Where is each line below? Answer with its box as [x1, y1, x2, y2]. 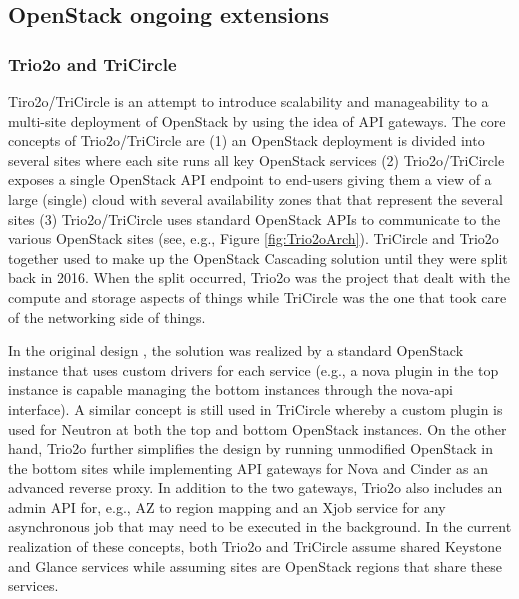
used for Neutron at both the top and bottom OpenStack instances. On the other [8, 418, 507, 439]
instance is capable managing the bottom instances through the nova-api [8, 379, 453, 400]
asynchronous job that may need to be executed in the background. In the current [8, 516, 512, 537]
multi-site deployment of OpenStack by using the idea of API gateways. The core [8, 110, 506, 131]
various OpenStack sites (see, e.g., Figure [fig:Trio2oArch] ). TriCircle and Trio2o [8, 228, 499, 249]
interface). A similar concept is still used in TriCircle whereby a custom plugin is [8, 398, 503, 419]
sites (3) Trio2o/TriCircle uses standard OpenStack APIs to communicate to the [8, 208, 501, 229]
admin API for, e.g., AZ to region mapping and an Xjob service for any [8, 496, 446, 517]
